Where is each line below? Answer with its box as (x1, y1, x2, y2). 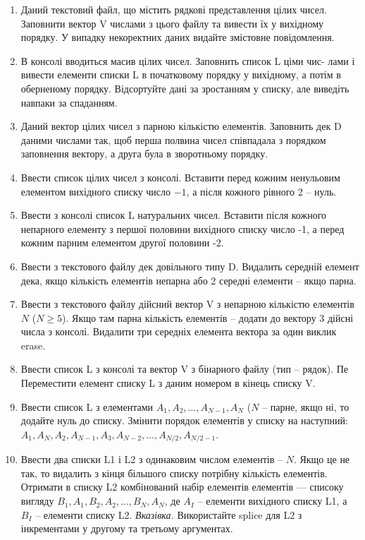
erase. (20, 337, 46, 352)
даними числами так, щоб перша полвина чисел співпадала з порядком (20, 132, 326, 147)
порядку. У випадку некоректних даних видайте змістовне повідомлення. (20, 30, 335, 44)
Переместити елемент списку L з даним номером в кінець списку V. (20, 376, 316, 390)
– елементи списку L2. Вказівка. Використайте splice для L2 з (35, 507, 302, 522)
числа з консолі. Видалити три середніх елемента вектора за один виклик (20, 324, 337, 339)
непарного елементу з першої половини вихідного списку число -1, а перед (20, 221, 345, 236)
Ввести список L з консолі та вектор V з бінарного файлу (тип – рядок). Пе (20, 361, 349, 376)
